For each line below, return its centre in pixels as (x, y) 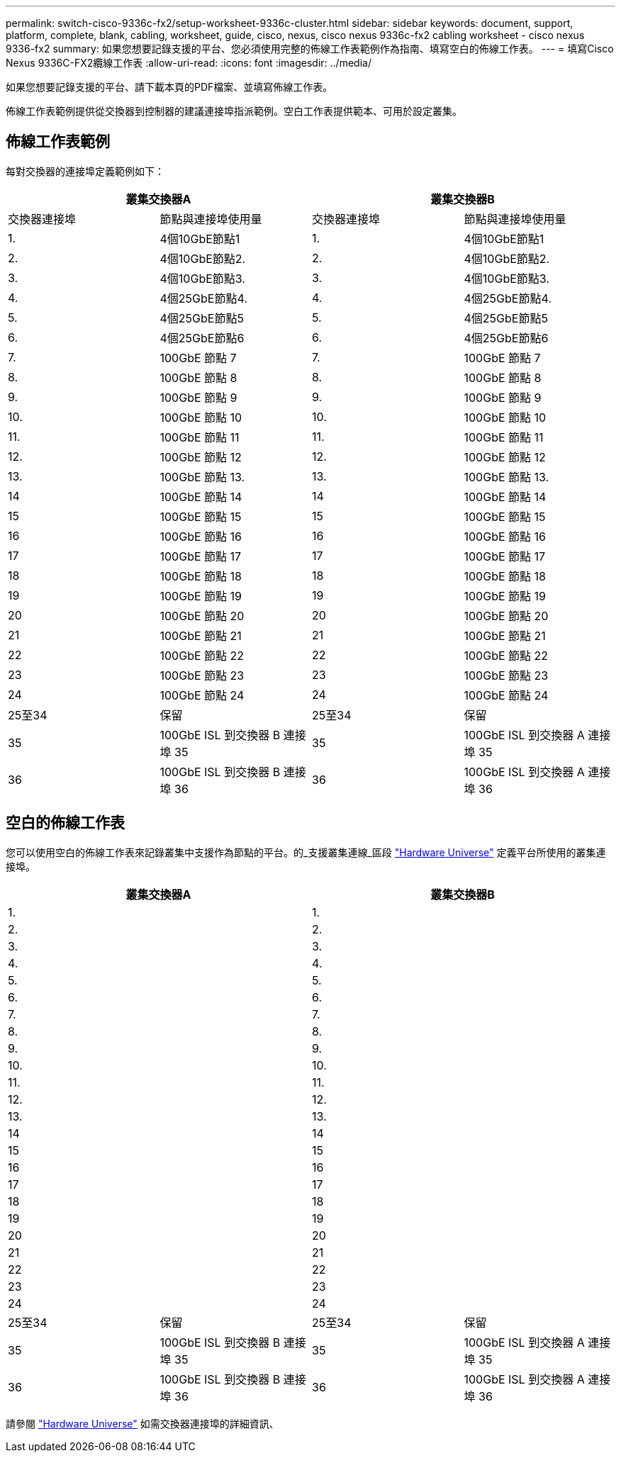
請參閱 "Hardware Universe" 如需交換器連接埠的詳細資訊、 (142, 1423)
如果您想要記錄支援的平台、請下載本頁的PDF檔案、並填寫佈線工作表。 (169, 87)
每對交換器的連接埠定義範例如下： (85, 171)
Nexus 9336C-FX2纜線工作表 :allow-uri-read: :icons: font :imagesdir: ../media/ (189, 63)
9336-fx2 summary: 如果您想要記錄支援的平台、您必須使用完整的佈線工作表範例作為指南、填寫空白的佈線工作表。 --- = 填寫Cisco (310, 49)
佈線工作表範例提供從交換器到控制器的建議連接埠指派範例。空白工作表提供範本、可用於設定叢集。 (234, 111)
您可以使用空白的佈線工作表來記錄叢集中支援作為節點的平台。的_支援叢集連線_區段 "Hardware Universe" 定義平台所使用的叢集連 (306, 852)
